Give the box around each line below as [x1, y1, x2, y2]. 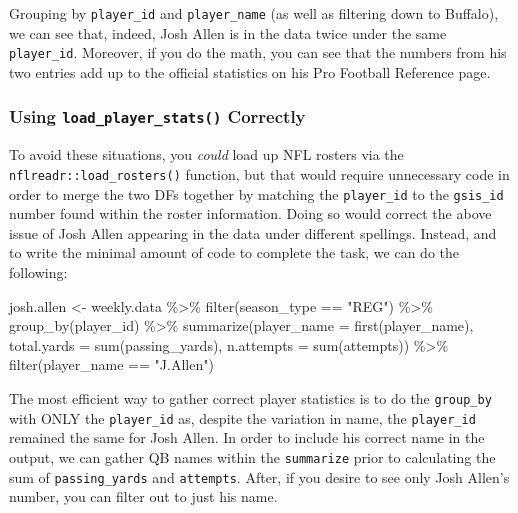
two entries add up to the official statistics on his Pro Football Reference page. [9, 61, 491, 82]
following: [9, 261, 68, 282]
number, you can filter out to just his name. [9, 486, 278, 507]
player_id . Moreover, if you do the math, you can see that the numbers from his [9, 42, 507, 63]
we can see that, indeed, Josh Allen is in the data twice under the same [9, 22, 447, 43]
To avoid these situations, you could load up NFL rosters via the [9, 144, 404, 165]
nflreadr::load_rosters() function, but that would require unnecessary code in [9, 163, 510, 184]
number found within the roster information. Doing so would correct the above [9, 203, 492, 224]
